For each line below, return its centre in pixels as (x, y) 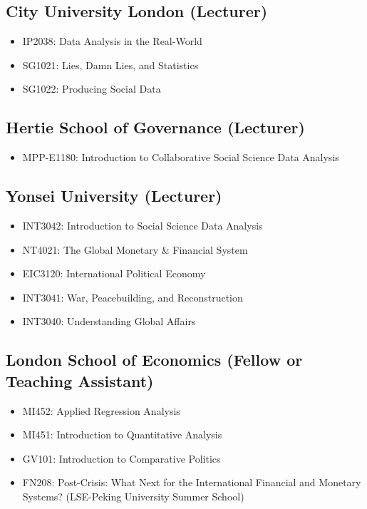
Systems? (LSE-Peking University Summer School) (133, 496)
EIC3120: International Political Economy (114, 273)
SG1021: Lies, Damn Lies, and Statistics (110, 65)
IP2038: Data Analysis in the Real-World (112, 41)
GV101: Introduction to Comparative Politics (122, 458)
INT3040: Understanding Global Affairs (109, 321)
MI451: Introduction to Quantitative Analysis (122, 435)
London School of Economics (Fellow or (154, 360)
